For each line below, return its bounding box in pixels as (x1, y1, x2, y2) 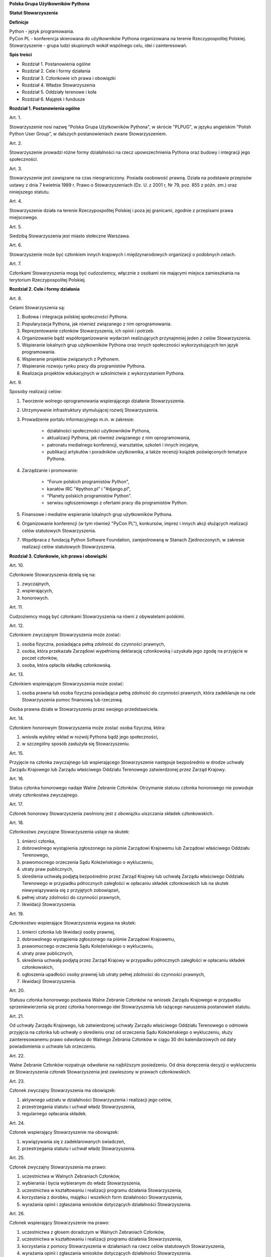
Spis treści (9, 52, 32, 58)
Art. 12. (9, 622, 24, 628)
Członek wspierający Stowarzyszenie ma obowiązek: (9, 1129, 119, 1135)
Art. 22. (9, 1052, 25, 1058)
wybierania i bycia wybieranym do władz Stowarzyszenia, (22, 1180, 142, 1186)
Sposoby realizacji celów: (9, 389, 62, 395)
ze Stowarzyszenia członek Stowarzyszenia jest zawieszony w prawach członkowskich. (9, 1069, 191, 1075)
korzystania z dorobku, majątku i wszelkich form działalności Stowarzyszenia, (22, 1194, 183, 1200)
